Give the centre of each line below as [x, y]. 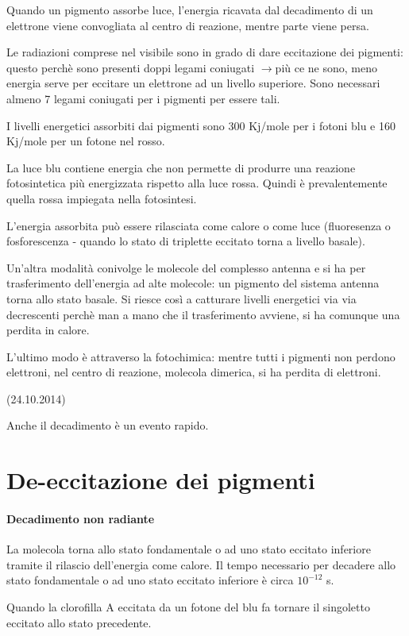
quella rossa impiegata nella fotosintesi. [102, 198]
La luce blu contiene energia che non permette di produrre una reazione [181, 167]
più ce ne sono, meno [326, 67]
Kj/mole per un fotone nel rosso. [86, 141]
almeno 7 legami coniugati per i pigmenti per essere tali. [143, 98]
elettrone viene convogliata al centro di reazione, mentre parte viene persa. [188, 25]
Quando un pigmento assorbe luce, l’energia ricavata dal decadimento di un [190, 10]
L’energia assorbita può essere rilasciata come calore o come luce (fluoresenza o [199, 225]
